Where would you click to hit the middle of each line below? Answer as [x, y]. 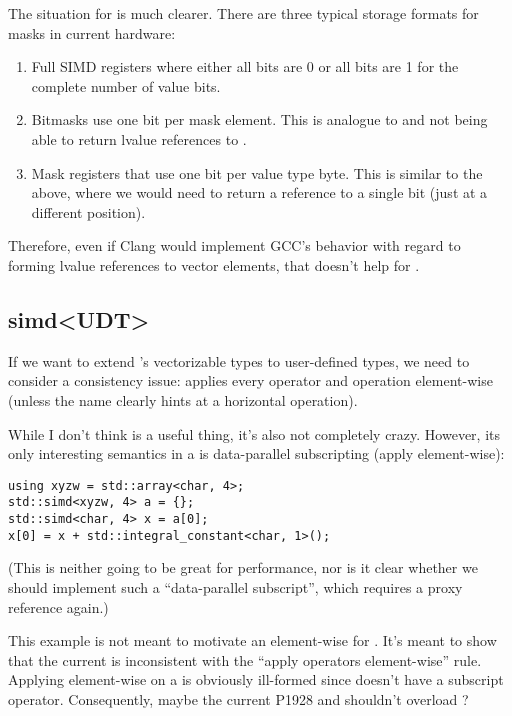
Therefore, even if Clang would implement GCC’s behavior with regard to [234, 245]
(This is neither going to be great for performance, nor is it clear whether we [243, 567]
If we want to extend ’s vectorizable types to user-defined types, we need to [239, 360]
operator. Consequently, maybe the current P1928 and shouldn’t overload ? [238, 698]
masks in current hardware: [92, 32]
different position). [88, 211]
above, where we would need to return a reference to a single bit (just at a [259, 192]
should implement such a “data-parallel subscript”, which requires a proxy [235, 586]
